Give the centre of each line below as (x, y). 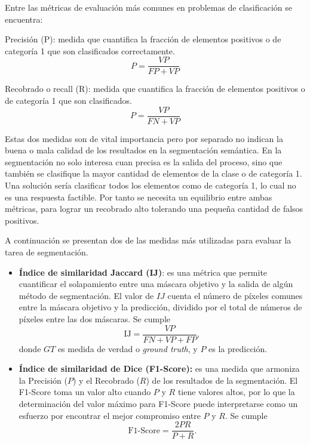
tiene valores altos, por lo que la (236, 392)
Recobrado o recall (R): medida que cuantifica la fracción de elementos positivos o (155, 89)
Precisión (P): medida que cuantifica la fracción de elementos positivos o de (143, 39)
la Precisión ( (43, 380)
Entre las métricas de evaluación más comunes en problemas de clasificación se (149, 7)
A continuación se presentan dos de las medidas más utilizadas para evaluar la (148, 240)
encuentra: (24, 19)
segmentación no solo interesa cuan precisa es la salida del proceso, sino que (144, 161)
